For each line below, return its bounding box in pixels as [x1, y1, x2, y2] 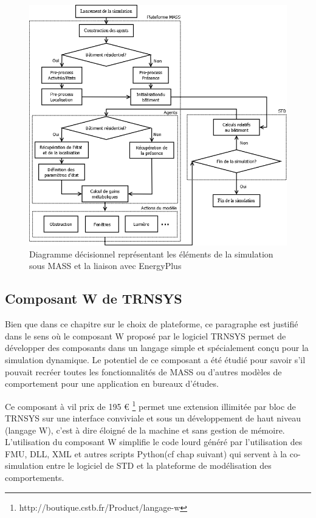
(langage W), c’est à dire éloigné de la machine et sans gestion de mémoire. [5, 423, 285, 436]
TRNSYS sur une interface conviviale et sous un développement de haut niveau [5, 412, 301, 424]
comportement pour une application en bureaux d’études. [5, 377, 219, 390]
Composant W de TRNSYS [5, 289, 182, 308]
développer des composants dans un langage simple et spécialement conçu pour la [5, 341, 309, 354]
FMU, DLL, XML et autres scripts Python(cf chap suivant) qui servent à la [5, 447, 287, 460]
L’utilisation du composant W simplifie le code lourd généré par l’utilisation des [5, 435, 303, 448]
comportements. [5, 471, 64, 484]
